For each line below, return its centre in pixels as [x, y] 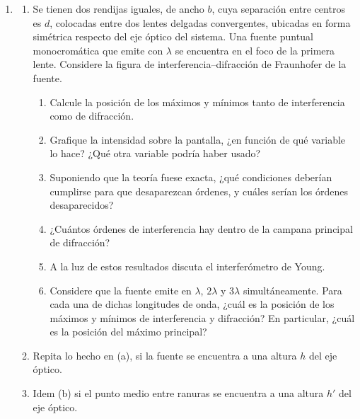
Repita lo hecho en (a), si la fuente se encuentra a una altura [165, 355]
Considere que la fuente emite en [121, 290]
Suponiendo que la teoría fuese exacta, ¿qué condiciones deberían [191, 177]
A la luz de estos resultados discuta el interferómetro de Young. [187, 266]
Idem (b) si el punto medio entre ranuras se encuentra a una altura [178, 393]
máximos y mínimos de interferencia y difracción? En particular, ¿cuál [202, 317]
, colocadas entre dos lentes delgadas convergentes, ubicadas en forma [200, 22]
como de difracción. [92, 116]
